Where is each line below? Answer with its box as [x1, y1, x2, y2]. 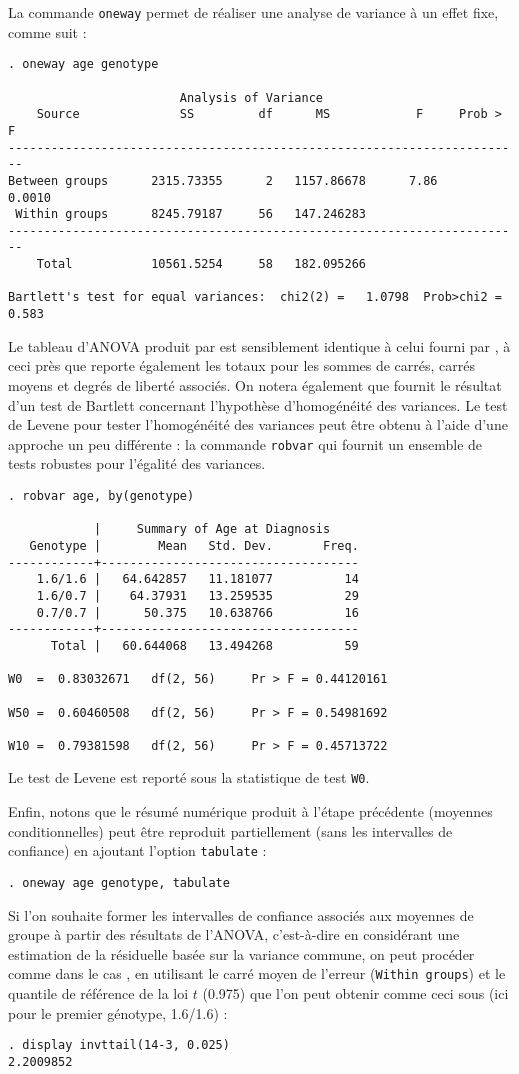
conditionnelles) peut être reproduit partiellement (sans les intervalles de [8, 820, 453, 841]
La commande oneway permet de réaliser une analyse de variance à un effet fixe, [8, 2, 499, 22]
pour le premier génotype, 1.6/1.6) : [8, 1002, 228, 1023]
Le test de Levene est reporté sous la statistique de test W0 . [8, 767, 370, 788]
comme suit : [8, 21, 87, 42]
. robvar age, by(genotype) [8, 488, 195, 503]
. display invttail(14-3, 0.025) [8, 1038, 230, 1053]
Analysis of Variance [179, 90, 323, 105]
